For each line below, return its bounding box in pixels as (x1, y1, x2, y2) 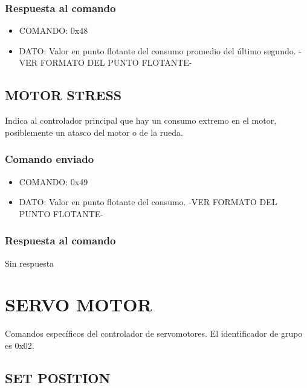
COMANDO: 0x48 (19, 24, 88, 37)
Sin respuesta (5, 256, 54, 269)
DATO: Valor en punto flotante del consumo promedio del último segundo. (19, 44, 296, 57)
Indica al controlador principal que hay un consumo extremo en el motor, (5, 114, 277, 127)
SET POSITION (5, 368, 111, 387)
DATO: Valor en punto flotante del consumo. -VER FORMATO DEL (19, 196, 277, 208)
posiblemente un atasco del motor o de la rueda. (5, 126, 183, 138)
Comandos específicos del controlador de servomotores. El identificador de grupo (5, 327, 303, 340)
